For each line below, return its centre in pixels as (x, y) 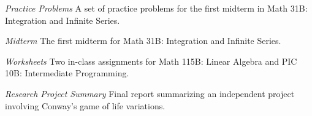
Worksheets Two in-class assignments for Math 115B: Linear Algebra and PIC (151, 61)
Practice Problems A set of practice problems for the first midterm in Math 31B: (156, 8)
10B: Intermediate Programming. (67, 73)
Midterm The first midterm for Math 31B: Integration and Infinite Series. (143, 41)
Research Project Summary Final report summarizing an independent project (150, 93)
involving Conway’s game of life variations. (85, 105)
